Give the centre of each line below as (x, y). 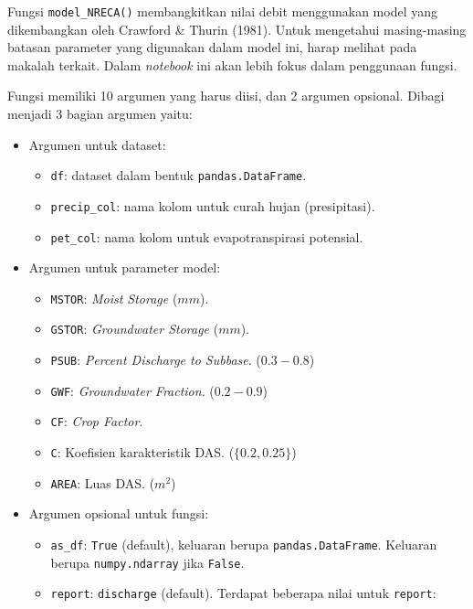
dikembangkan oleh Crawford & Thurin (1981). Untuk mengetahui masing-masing (237, 29)
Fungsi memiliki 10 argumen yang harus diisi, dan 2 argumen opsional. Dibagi (226, 96)
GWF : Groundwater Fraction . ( (132, 390)
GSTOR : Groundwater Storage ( (135, 329)
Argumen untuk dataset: (97, 144)
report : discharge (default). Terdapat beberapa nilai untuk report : (243, 593)
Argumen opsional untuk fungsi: (119, 513)
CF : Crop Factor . (97, 421)
